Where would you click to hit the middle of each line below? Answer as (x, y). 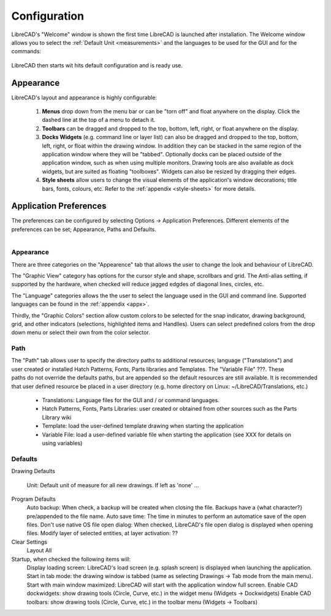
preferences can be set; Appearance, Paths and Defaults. (84, 229)
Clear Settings (29, 542)
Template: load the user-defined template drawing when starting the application (143, 426)
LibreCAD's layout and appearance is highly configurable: (84, 97)
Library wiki (57, 417)
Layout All (39, 550)
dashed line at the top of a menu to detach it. (99, 120)
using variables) (62, 443)
